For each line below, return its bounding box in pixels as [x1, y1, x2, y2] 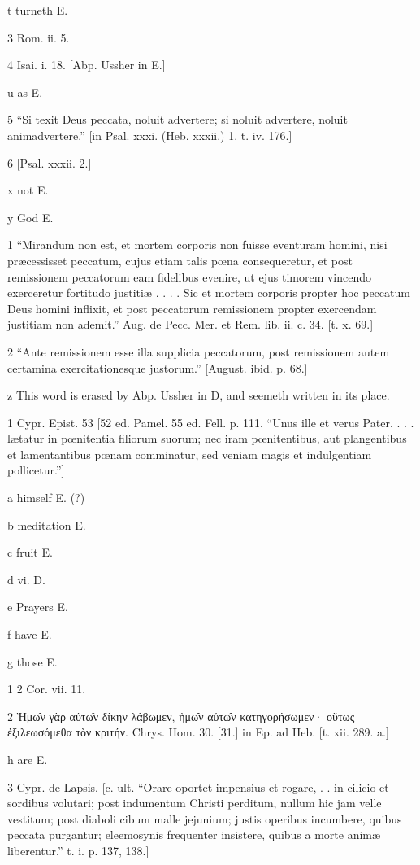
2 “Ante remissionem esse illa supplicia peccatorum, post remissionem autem [7, 343, 390, 360]
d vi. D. [7, 570, 45, 588]
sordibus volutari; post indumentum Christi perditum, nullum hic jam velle [7, 794, 382, 811]
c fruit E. [7, 544, 53, 561]
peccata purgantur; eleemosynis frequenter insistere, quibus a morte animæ [7, 826, 381, 843]
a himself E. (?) [7, 489, 85, 506]
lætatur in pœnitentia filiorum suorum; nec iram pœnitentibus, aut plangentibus [7, 430, 407, 447]
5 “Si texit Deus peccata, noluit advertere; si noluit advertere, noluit [7, 111, 348, 128]
